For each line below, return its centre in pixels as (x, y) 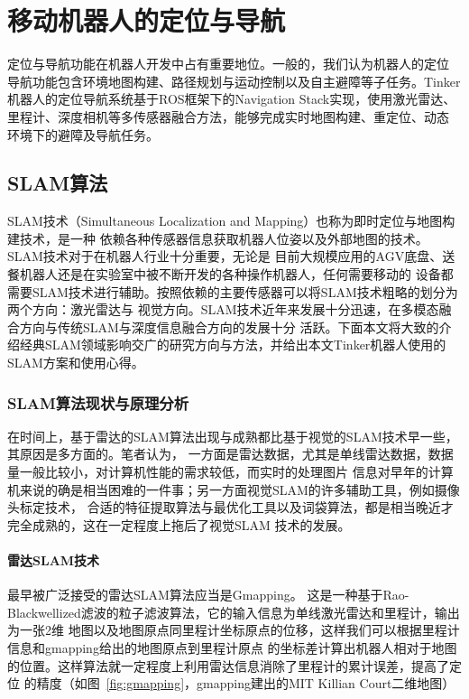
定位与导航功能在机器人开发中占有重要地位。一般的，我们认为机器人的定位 (228, 64)
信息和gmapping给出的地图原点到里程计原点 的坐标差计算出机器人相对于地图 (232, 648)
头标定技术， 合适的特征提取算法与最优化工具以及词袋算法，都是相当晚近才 (230, 507)
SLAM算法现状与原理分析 (98, 402)
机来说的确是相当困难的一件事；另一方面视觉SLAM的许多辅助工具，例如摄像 (234, 489)
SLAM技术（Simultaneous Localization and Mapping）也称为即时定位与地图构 (231, 221)
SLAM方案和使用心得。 (76, 363)
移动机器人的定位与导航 (147, 20)
